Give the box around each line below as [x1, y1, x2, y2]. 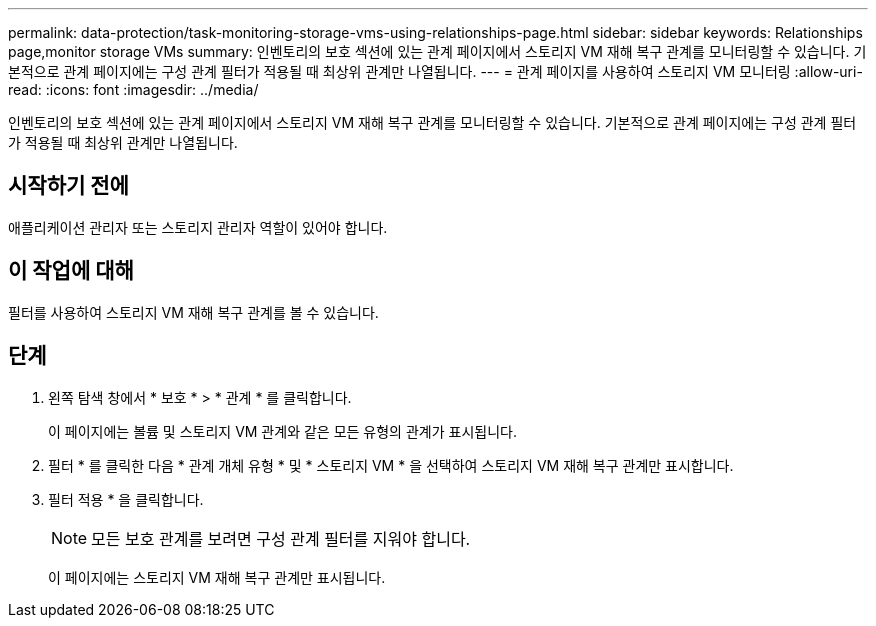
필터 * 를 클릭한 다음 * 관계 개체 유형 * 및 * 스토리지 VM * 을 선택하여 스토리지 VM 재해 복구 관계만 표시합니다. [48, 456, 734, 474]
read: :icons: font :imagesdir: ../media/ [8, 81, 259, 98]
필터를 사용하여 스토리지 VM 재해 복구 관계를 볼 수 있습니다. [8, 303, 379, 321]
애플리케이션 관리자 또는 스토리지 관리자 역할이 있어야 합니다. [8, 218, 388, 236]
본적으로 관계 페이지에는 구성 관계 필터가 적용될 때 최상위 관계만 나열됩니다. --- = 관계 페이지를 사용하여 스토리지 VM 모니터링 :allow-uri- [8, 63, 863, 80]
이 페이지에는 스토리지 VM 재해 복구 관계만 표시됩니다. [48, 568, 386, 586]
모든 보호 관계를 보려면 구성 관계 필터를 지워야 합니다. [91, 528, 471, 549]
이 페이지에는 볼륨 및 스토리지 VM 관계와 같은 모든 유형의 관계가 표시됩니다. [48, 422, 517, 440]
